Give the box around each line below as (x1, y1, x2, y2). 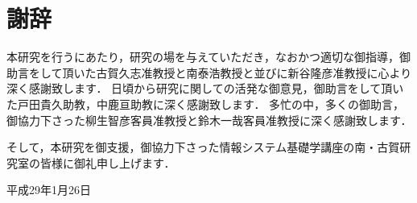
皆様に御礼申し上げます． (39, 154, 175, 171)
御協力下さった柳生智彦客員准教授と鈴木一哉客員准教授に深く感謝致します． (6, 111, 412, 128)
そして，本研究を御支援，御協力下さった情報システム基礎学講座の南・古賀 (6, 139, 400, 155)
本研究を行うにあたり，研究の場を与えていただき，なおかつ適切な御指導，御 (6, 48, 411, 65)
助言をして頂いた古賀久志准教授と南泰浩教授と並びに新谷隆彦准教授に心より (6, 64, 412, 81)
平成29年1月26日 (6, 181, 91, 198)
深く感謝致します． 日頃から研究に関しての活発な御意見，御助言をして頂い (6, 80, 404, 97)
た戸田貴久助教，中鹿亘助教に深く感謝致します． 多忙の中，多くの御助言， (6, 95, 405, 112)
